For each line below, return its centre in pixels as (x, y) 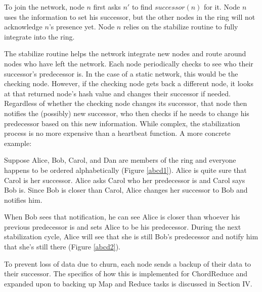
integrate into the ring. (39, 36)
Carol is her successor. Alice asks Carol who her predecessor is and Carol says (125, 180)
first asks (107, 7)
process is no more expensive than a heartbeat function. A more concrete (117, 133)
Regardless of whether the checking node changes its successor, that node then (126, 103)
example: (18, 143)
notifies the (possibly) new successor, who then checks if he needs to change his (127, 113)
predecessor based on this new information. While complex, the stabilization (122, 123)
